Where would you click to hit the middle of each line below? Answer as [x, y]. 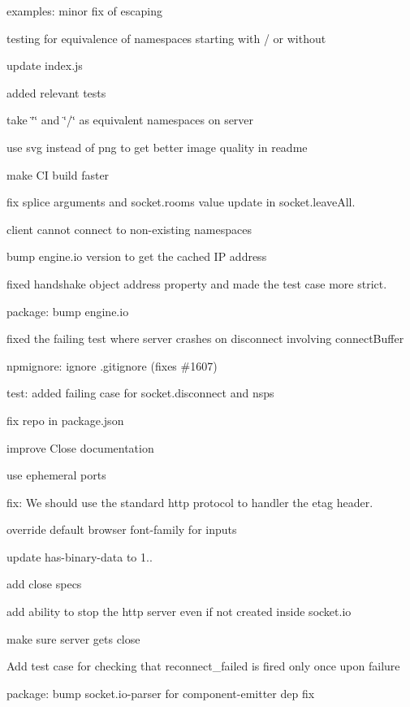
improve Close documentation [80, 447]
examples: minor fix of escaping [84, 11]
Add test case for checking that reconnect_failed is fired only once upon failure [203, 666]
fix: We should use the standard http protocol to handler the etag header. [190, 502]
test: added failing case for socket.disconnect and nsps [140, 393]
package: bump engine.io [68, 311]
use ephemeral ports [56, 475]
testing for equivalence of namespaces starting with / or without [166, 38]
